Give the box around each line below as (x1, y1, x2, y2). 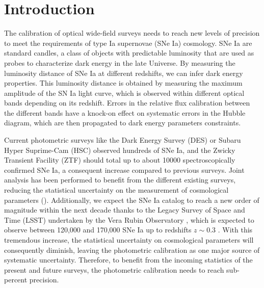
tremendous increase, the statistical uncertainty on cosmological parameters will (4, 234, 254, 245)
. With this (218, 224, 253, 235)
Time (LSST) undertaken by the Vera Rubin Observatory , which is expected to (4, 214, 254, 225)
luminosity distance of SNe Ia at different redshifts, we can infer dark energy (4, 67, 243, 78)
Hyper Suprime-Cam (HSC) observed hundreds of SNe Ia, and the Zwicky (4, 144, 235, 155)
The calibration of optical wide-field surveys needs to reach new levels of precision (4, 28, 260, 38)
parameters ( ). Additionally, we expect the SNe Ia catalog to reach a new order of (4, 194, 259, 205)
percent (4, 274, 28, 285)
